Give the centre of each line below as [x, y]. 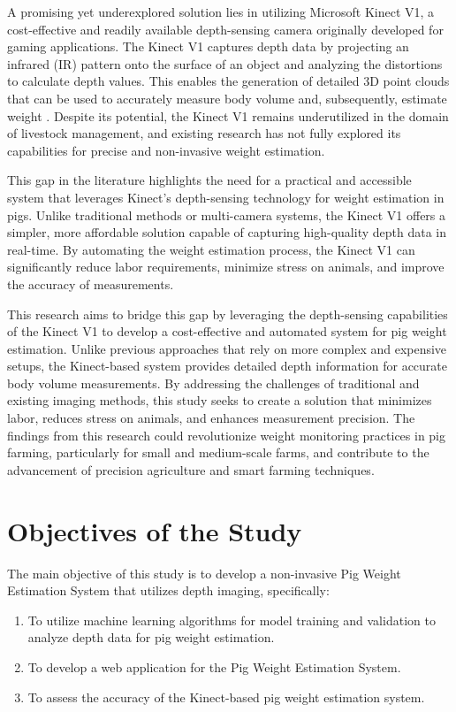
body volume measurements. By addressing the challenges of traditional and [213, 383]
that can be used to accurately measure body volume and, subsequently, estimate [227, 98]
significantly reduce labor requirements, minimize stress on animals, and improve [226, 267]
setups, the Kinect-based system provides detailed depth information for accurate [228, 366]
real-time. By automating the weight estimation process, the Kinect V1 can [211, 249]
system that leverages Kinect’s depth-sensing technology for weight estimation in [226, 197]
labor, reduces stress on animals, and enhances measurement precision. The [211, 418]
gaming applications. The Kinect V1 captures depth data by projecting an [208, 46]
